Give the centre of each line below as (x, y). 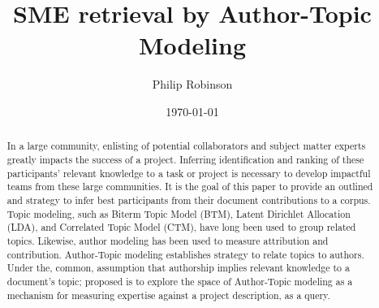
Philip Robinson (192, 84)
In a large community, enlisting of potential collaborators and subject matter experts (186, 146)
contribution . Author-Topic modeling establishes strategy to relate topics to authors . (185, 254)
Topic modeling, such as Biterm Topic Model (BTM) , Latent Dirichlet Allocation (179, 213)
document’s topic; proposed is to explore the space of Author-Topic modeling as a (180, 281)
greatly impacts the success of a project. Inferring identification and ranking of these (185, 159)
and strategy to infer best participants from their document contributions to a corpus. (189, 200)
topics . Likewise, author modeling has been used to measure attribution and (168, 240)
